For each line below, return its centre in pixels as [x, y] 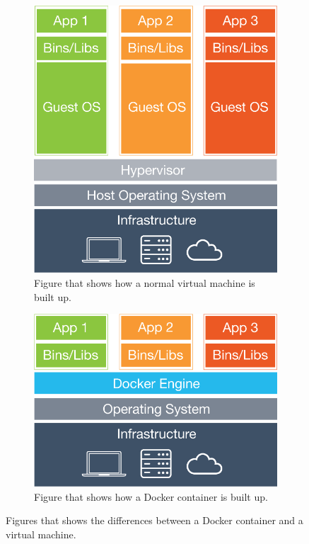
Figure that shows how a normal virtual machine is [145, 283]
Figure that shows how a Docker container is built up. [151, 496]
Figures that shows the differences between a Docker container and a [154, 520]
